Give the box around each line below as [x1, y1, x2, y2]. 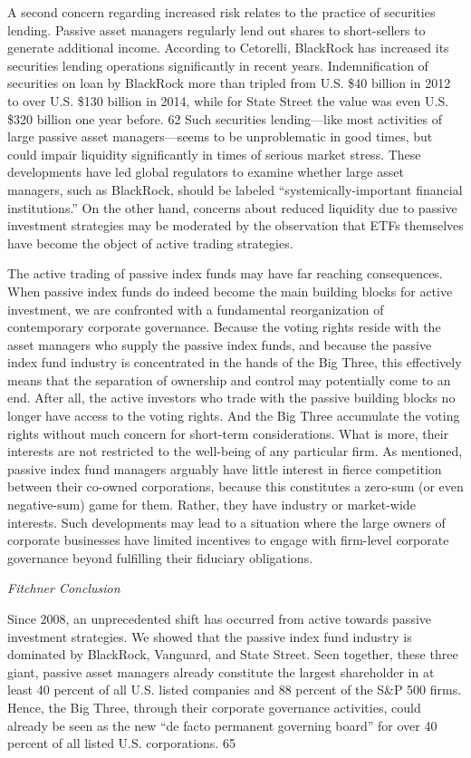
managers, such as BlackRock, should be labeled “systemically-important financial [7, 180, 463, 199]
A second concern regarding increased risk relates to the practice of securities [7, 3, 436, 21]
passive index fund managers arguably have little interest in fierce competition [7, 459, 442, 478]
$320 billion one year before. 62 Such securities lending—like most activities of [7, 109, 442, 128]
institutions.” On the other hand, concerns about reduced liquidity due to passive [7, 198, 457, 217]
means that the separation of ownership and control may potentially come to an [7, 370, 451, 389]
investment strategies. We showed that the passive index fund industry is [7, 627, 412, 646]
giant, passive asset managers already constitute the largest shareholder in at [7, 662, 435, 681]
